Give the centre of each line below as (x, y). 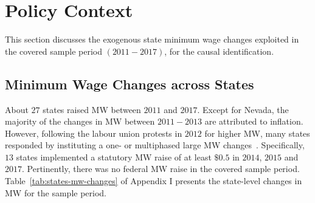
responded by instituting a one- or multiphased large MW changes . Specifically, (155, 145)
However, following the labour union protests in (94, 133)
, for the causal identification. (219, 51)
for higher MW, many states (257, 133)
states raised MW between (92, 109)
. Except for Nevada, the (243, 109)
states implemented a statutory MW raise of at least (114, 157)
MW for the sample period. (56, 192)
